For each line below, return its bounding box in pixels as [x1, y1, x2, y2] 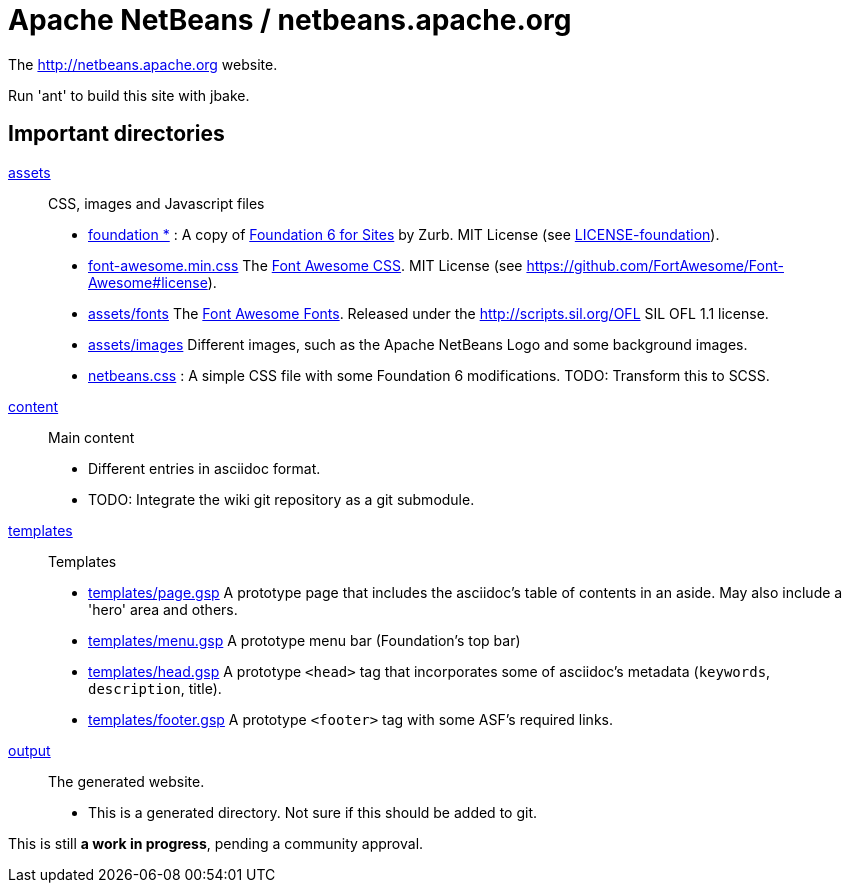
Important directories [8, 121, 225, 147]
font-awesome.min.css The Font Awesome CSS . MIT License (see [88, 256, 523, 274]
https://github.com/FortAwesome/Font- [526, 256, 784, 274]
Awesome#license [88, 273, 208, 291]
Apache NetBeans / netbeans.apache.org [8, 3, 572, 37]
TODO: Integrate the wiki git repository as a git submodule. [88, 490, 475, 508]
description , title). [88, 679, 222, 697]
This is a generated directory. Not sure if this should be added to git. [88, 803, 537, 821]
